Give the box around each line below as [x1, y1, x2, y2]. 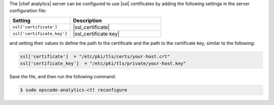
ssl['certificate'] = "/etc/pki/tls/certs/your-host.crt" [20, 54, 170, 59]
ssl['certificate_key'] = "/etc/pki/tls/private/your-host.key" [20, 61, 186, 67]
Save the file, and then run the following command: [9, 74, 116, 80]
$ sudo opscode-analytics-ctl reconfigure [20, 87, 127, 93]
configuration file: [9, 8, 47, 14]
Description [73, 17, 102, 24]
